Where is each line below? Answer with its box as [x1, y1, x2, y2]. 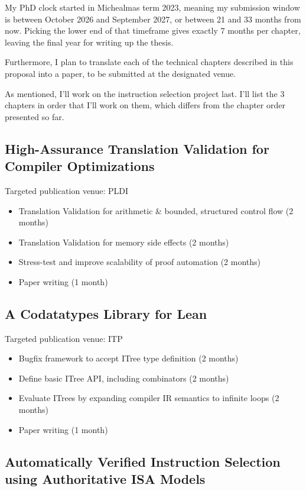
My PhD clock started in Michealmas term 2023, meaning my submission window [5, 1, 300, 13]
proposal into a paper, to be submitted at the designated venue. [5, 67, 236, 79]
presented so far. [5, 110, 64, 122]
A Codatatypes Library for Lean [5, 304, 207, 322]
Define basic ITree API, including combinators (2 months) [18, 372, 229, 384]
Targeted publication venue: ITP [5, 332, 123, 344]
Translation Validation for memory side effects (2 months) [18, 235, 229, 248]
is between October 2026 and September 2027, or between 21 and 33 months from [5, 12, 301, 25]
